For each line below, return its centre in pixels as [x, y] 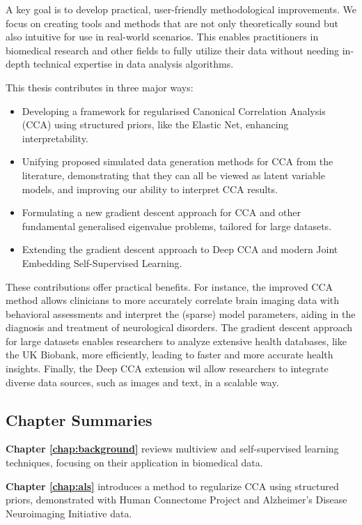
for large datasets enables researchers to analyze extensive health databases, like [176, 341]
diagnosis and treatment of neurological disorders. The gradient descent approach [179, 327]
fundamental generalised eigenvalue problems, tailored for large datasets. [177, 226]
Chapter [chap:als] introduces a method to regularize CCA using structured [172, 486]
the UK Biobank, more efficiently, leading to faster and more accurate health [170, 355]
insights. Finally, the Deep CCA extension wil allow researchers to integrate [167, 368]
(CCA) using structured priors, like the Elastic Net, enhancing [155, 124]
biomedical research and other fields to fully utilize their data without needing [173, 50]
